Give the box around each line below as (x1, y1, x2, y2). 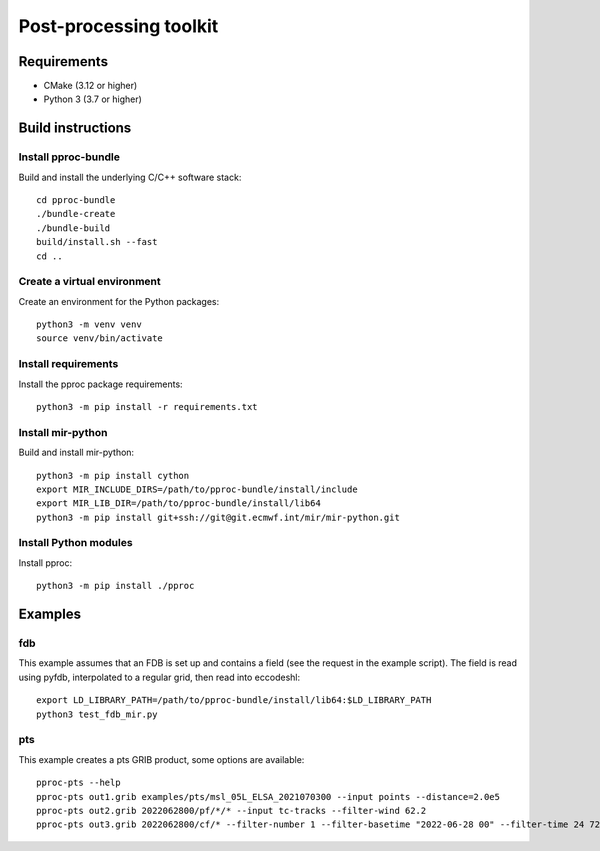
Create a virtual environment (18, 275, 162, 289)
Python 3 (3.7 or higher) (43, 93, 142, 105)
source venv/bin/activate (36, 333, 164, 344)
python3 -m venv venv (36, 319, 142, 330)
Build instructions (18, 120, 132, 137)
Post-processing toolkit (18, 15, 219, 37)
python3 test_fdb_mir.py (36, 708, 158, 720)
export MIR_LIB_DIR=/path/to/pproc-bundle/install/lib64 (36, 498, 322, 509)
